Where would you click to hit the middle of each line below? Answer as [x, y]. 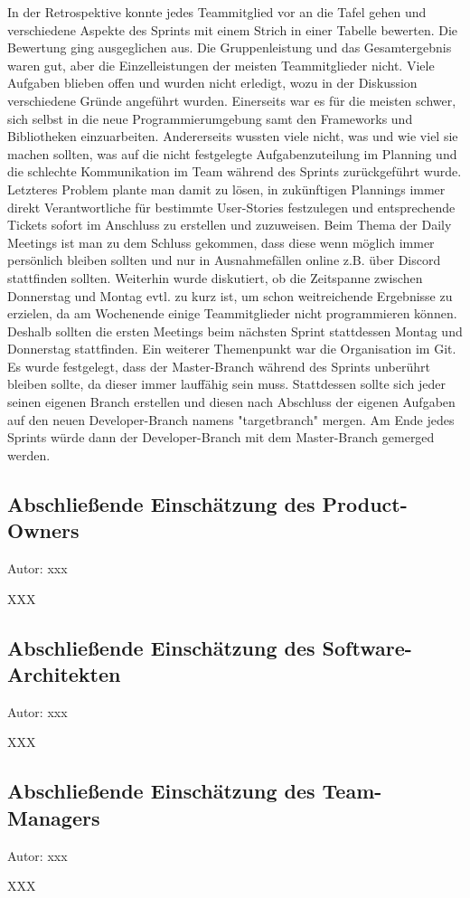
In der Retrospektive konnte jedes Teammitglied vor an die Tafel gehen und [217, 12]
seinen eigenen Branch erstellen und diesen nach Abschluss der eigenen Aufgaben [231, 402]
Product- [365, 503]
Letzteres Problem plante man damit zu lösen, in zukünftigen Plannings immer [226, 189]
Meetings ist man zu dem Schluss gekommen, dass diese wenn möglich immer [221, 242]
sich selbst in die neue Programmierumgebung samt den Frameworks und [210, 118]
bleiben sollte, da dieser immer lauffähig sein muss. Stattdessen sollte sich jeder [226, 384]
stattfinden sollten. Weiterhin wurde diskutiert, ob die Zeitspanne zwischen [215, 277]
